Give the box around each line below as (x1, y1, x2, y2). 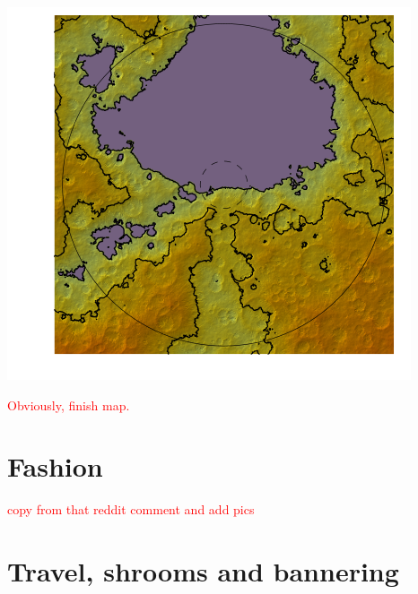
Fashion (7, 448, 103, 485)
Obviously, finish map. (7, 395, 130, 414)
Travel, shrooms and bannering (7, 553, 399, 590)
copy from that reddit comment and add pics (7, 500, 255, 519)
